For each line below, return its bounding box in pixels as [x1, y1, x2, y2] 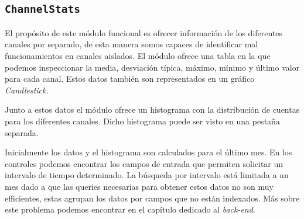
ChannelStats [5, 3, 80, 16]
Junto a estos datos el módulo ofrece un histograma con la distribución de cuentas [5, 103, 300, 116]
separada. [5, 126, 39, 138]
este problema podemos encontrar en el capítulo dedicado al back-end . [5, 203, 255, 215]
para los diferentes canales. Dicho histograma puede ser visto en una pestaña [5, 114, 280, 127]
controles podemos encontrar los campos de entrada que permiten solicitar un [5, 157, 283, 169]
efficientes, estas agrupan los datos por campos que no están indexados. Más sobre [5, 192, 300, 204]
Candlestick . [5, 84, 49, 96]
